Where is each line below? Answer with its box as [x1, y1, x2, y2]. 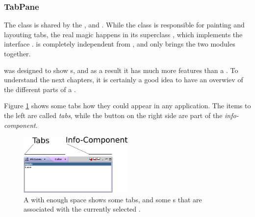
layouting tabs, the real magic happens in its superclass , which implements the [4, 29, 243, 39]
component [4, 120, 36, 130]
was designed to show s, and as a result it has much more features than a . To [4, 65, 238, 75]
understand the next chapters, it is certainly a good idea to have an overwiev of [4, 74, 243, 85]
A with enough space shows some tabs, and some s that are [24, 194, 202, 204]
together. [4, 48, 31, 58]
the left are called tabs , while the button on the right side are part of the [4, 110, 223, 120]
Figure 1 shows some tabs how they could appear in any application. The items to [4, 100, 251, 111]
